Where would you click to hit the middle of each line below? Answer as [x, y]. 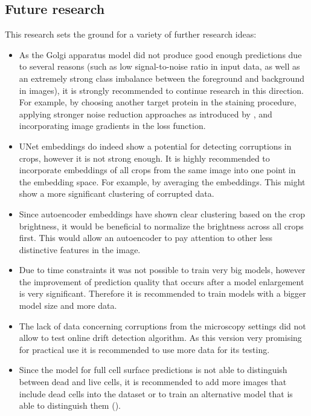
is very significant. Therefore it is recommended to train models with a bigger [162, 293]
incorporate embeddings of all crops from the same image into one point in [157, 170]
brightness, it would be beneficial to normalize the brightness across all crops [161, 226]
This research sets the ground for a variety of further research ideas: [131, 34]
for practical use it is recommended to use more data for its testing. [144, 349]
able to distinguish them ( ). [70, 405]
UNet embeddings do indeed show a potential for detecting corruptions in [155, 146]
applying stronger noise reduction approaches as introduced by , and [146, 114]
